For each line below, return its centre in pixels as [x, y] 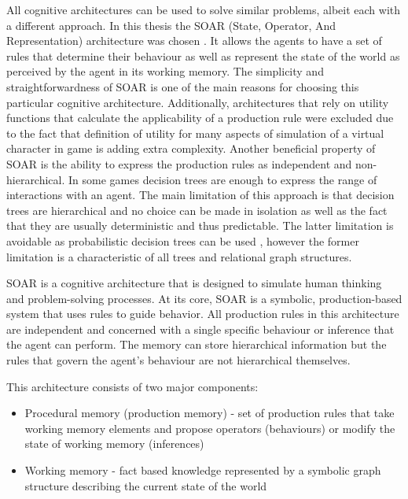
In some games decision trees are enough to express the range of [223, 179]
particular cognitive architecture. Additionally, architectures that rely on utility [198, 102]
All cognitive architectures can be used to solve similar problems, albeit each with [204, 9]
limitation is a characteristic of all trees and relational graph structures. [179, 256]
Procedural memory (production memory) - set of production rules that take [210, 413]
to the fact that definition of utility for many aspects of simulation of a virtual [195, 133]
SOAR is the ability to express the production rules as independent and [179, 163]
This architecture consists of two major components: [132, 386]
